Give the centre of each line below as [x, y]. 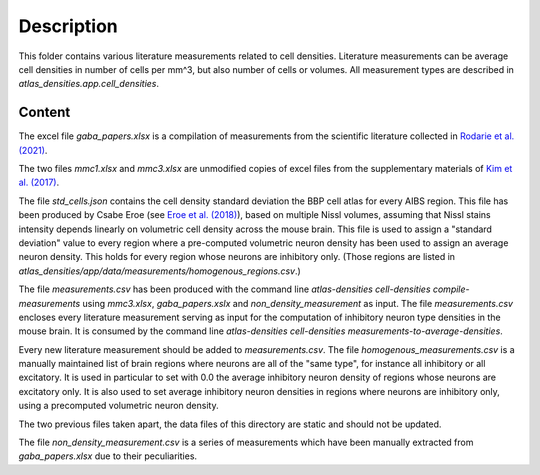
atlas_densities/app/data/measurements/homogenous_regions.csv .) [160, 271]
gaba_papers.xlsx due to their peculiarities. [108, 456]
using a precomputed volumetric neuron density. [118, 406]
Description [68, 26]
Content [44, 112]
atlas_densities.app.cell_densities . [89, 84]
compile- [451, 289]
